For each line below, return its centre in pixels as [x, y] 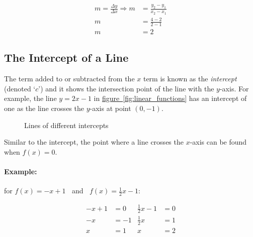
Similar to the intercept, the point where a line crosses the [94, 142]
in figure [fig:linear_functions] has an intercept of [170, 98]
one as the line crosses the [44, 108]
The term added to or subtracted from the [69, 79]
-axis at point [110, 108]
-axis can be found [218, 142]
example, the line [30, 98]
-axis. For [234, 88]
